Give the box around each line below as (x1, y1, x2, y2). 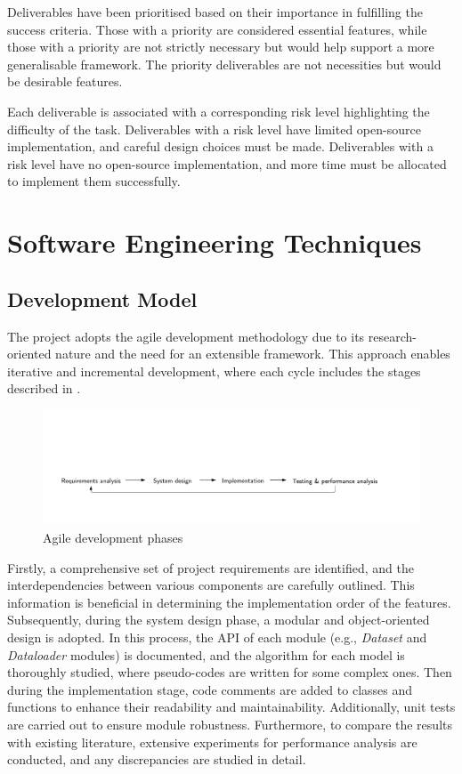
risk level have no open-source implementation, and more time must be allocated (7, 154, 447, 173)
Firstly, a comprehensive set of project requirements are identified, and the (7, 558, 414, 576)
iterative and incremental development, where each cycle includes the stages (7, 361, 421, 380)
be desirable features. (7, 72, 123, 91)
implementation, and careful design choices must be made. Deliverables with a (7, 137, 434, 156)
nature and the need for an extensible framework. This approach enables (55, 344, 450, 363)
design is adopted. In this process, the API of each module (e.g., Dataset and (7, 628, 427, 647)
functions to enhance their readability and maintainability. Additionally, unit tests (7, 697, 456, 716)
